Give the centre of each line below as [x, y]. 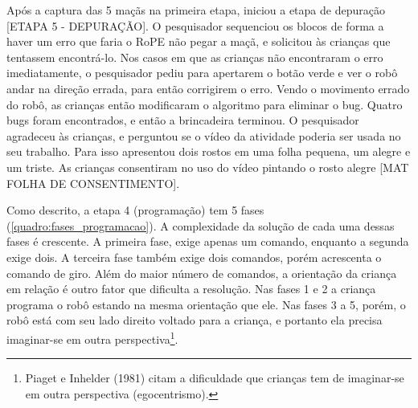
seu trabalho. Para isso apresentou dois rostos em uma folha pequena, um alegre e [209, 151]
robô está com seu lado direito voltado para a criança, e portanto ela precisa [195, 320]
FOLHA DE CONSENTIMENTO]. [93, 183]
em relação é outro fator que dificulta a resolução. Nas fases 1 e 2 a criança [191, 289]
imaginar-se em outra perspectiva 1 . [92, 337]
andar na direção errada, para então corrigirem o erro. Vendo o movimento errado [208, 88]
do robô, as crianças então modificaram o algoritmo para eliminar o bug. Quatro [205, 104]
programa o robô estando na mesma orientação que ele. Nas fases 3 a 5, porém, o [206, 304]
